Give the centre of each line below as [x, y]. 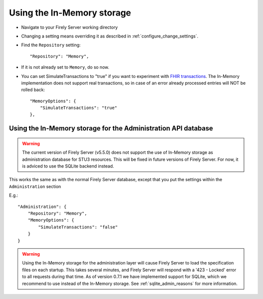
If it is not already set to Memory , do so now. [65, 67]
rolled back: [33, 90]
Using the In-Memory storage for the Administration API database [111, 128]
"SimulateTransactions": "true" [78, 108]
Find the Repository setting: [51, 45]
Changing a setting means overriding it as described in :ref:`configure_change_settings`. [110, 36]
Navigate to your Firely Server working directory [69, 27]
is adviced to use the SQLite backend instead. [68, 166]
